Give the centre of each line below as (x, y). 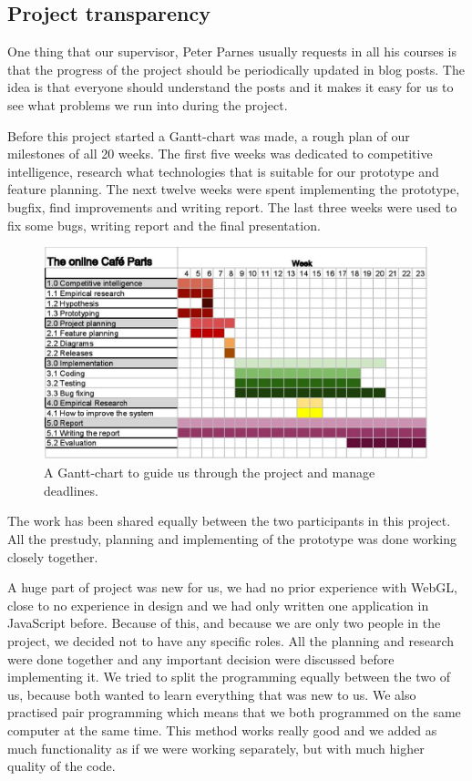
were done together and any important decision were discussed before (201, 658)
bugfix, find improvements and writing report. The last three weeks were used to (232, 206)
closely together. (53, 556)
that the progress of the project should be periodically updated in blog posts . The (236, 69)
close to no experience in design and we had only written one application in (218, 605)
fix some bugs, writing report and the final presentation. (164, 225)
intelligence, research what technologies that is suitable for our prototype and (223, 171)
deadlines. (71, 490)
